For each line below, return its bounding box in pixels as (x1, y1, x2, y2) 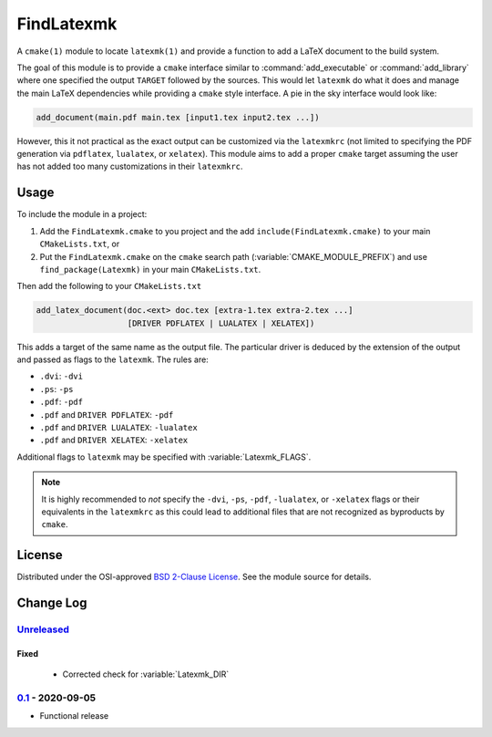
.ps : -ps (39, 383, 74, 394)
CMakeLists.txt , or (39, 238, 120, 250)
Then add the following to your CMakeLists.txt (16, 281, 202, 292)
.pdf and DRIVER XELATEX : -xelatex (39, 434, 189, 446)
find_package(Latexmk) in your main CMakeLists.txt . (39, 264, 261, 275)
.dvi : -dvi (39, 370, 84, 382)
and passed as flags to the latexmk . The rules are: (16, 354, 209, 365)
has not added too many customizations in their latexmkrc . (16, 161, 243, 172)
